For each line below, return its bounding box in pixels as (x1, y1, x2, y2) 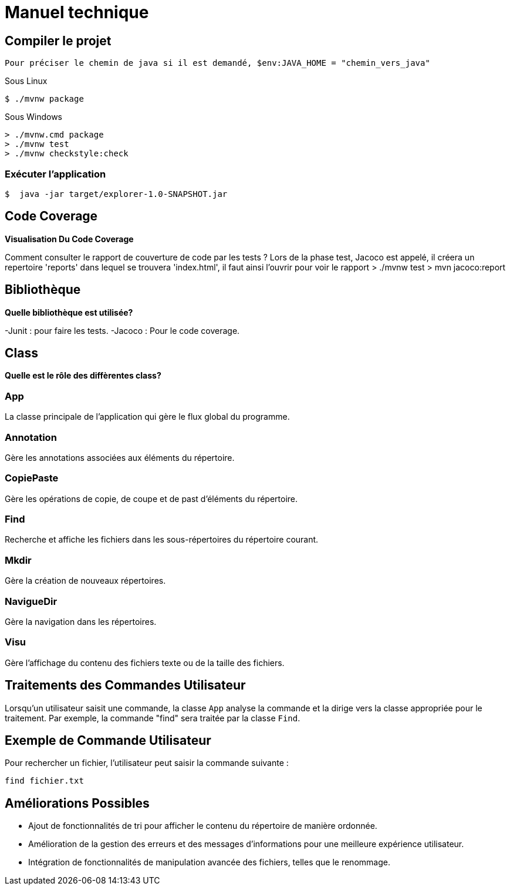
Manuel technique (5, 2, 149, 22)
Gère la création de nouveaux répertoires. (5, 576, 166, 586)
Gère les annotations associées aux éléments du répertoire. (5, 452, 235, 463)
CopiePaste (5, 472, 59, 484)
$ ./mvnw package (5, 94, 84, 104)
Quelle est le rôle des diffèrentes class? (5, 370, 161, 381)
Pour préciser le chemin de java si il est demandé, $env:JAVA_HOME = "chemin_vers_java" (5, 58, 430, 68)
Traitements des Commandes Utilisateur (5, 678, 246, 693)
